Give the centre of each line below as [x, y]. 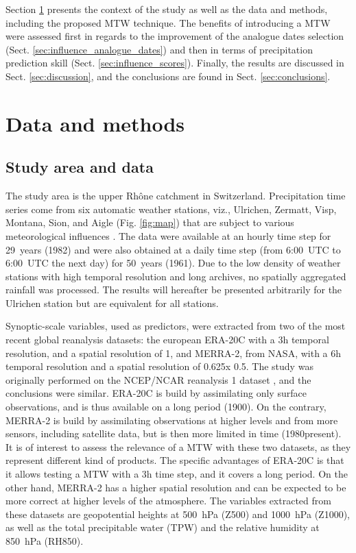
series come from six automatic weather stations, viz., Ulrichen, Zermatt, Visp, [171, 209]
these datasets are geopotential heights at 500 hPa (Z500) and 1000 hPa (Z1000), [178, 514]
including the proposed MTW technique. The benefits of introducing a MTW [168, 22]
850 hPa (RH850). [45, 540]
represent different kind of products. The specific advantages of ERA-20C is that [175, 460]
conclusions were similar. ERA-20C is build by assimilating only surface [156, 393]
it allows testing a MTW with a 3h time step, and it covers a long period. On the [177, 474]
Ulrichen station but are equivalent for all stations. [112, 303]
